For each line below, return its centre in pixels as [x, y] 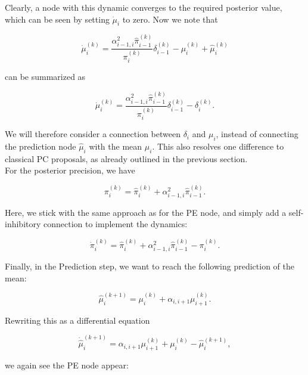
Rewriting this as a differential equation [77, 320]
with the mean [116, 146]
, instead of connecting [257, 134]
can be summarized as [45, 77]
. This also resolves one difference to [218, 146]
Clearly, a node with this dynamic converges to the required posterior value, [144, 7]
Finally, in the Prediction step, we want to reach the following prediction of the [150, 266]
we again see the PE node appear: [67, 365]
